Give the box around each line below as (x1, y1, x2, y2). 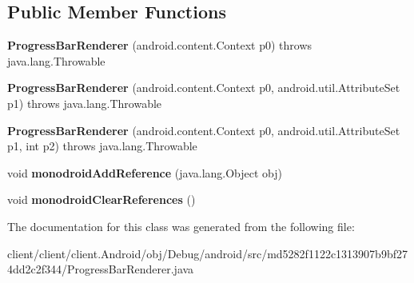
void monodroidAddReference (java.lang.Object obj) (7, 164, 283, 181)
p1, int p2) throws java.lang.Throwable (7, 138, 197, 154)
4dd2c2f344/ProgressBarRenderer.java (7, 261, 194, 277)
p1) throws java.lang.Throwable (7, 94, 162, 111)
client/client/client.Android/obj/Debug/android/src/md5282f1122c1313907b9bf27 (7, 245, 408, 261)
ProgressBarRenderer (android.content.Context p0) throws (7, 37, 312, 54)
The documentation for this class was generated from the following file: (7, 217, 355, 234)
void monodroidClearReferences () (7, 191, 196, 208)
